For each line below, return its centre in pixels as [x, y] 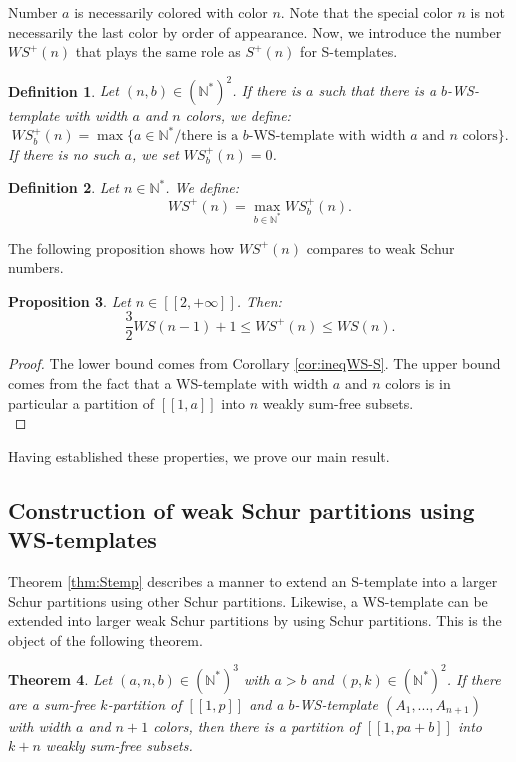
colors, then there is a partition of [256, 725]
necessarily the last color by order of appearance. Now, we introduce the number [255, 31]
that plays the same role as [158, 51]
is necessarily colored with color [171, 12]
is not [487, 12]
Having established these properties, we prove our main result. [199, 455]
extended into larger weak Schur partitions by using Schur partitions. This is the [255, 620]
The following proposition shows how [121, 247]
